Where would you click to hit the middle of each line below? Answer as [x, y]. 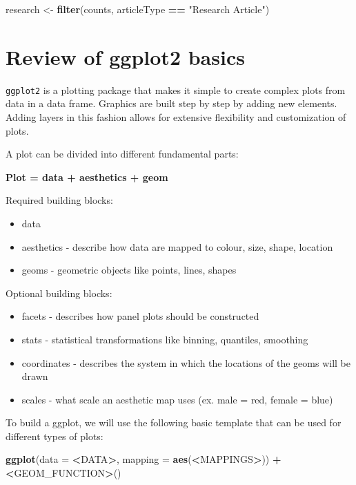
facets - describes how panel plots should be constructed [140, 316]
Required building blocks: [59, 200]
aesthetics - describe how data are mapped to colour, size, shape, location [177, 246]
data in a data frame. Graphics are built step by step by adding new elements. [171, 103]
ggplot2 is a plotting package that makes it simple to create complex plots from [176, 89]
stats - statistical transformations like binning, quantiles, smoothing [165, 339]
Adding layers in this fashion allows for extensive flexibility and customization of [176, 116]
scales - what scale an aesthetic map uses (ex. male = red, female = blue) [177, 399]
